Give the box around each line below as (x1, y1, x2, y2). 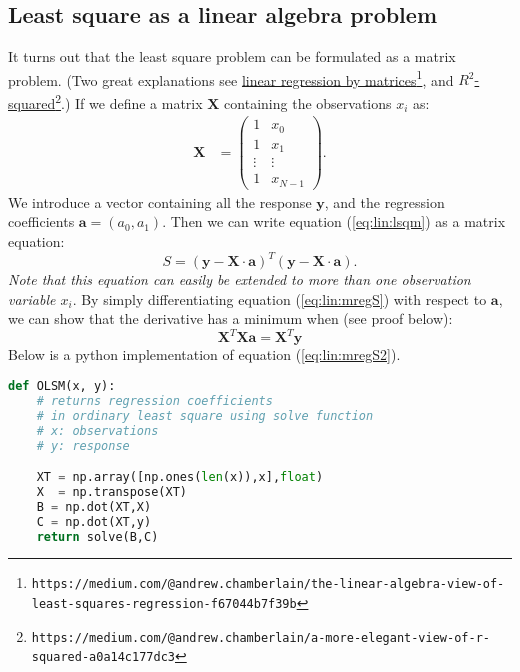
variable (8, 288, 56, 309)
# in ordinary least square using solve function (36, 408, 374, 423)
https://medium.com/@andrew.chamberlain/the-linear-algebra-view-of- (31, 577, 505, 592)
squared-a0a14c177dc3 (31, 650, 175, 665)
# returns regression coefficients (36, 393, 273, 408)
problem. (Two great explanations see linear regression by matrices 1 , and (8, 66, 454, 90)
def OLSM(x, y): (8, 379, 116, 394)
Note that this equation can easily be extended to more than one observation (8, 269, 471, 290)
